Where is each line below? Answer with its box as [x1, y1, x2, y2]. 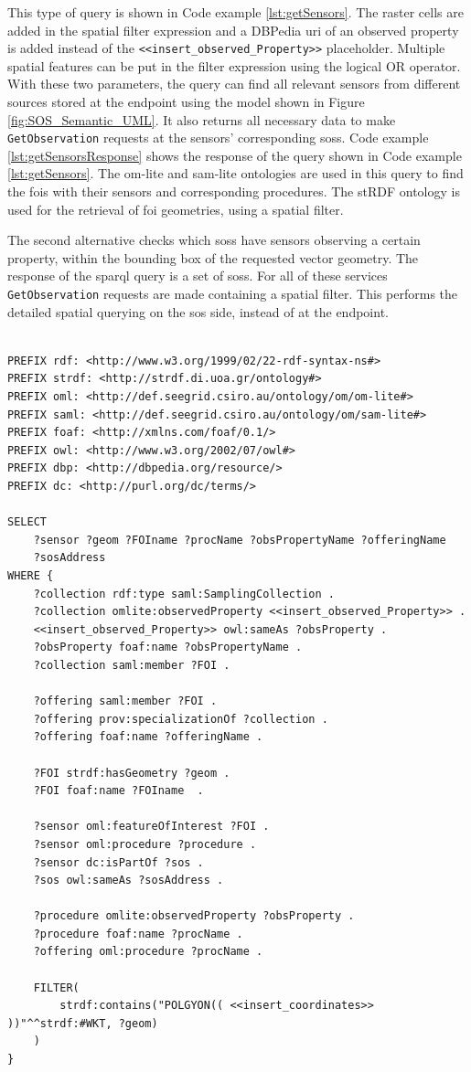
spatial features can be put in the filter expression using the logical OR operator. [7, 56, 461, 75]
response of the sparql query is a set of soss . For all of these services [7, 266, 388, 285]
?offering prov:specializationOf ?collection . [33, 712, 328, 726]
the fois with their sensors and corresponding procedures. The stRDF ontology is [7, 182, 460, 201]
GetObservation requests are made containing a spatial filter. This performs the [7, 284, 458, 303]
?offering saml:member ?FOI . [33, 695, 218, 708]
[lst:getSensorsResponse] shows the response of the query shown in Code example [7, 145, 462, 165]
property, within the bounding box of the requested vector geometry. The [7, 248, 419, 267]
